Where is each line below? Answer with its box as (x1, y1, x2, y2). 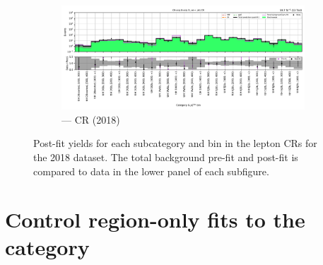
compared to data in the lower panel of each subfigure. (33, 163, 269, 178)
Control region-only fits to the (5, 205, 305, 234)
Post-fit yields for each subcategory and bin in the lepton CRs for (33, 136, 317, 151)
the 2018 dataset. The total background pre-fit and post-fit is (33, 149, 298, 164)
